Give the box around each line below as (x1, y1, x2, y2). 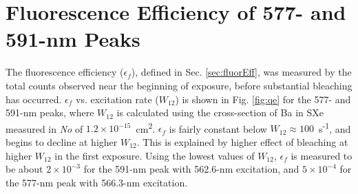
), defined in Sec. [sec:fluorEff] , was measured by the (131, 65, 352, 79)
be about (6, 162, 43, 176)
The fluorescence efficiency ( (6, 65, 124, 79)
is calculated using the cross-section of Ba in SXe (116, 105, 324, 120)
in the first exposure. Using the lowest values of (54, 148, 255, 162)
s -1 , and (318, 119, 351, 136)
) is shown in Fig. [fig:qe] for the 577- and (175, 91, 351, 106)
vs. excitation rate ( (76, 91, 159, 106)
